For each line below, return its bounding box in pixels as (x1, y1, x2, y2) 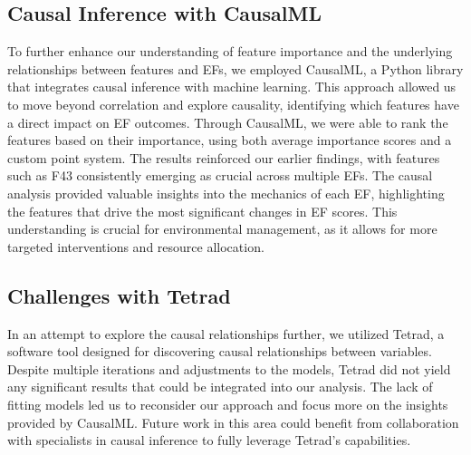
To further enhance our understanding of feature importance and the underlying (7, 42, 453, 61)
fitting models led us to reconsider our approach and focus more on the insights (7, 394, 448, 413)
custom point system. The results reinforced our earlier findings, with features (7, 148, 440, 167)
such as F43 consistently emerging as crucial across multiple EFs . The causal (7, 166, 433, 185)
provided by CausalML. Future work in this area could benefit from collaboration (7, 412, 459, 431)
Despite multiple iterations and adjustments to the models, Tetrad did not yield (7, 359, 451, 378)
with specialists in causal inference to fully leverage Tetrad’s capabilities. (7, 431, 411, 450)
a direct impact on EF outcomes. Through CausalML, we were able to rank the (7, 112, 448, 131)
